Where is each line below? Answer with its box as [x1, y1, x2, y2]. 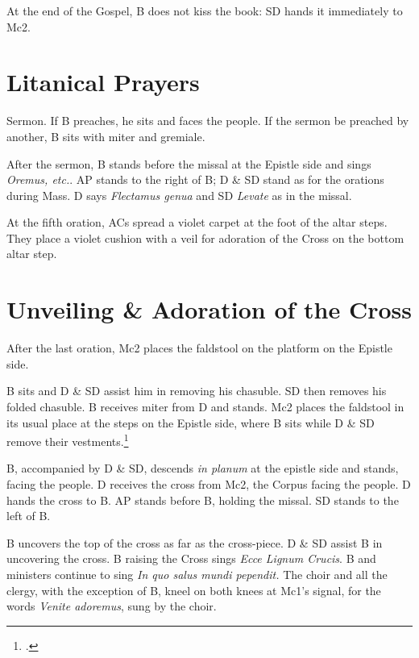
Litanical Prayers [6, 65, 200, 98]
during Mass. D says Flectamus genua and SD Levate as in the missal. [6, 186, 352, 203]
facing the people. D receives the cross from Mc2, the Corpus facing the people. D [6, 476, 411, 492]
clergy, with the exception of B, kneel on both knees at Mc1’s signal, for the [6, 581, 381, 598]
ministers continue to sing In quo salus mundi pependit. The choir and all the [6, 565, 388, 582]
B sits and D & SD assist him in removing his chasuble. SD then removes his [6, 382, 387, 399]
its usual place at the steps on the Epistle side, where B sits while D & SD [6, 414, 375, 431]
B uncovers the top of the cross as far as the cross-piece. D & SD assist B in [6, 534, 383, 551]
